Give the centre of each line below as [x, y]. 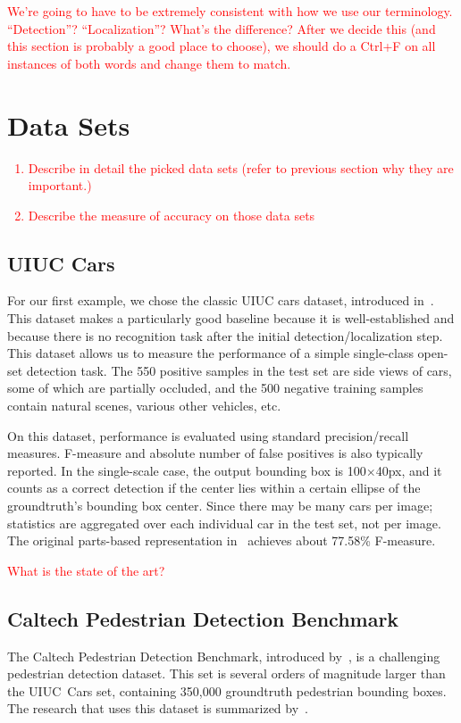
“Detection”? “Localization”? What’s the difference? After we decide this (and [222, 28]
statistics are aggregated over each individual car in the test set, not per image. [224, 523]
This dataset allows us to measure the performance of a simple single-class [210, 353]
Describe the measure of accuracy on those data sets [172, 215]
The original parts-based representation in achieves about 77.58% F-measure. [222, 540]
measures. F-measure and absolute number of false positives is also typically [215, 453]
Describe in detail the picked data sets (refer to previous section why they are [241, 167]
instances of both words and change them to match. [149, 63]
